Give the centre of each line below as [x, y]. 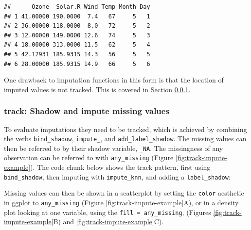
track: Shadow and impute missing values [87, 111]
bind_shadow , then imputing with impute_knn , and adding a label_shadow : [117, 176]
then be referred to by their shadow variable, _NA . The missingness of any [114, 148]
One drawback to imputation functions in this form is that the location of [114, 80]
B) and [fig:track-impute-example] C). [108, 222]
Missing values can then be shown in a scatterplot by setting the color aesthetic [124, 193]
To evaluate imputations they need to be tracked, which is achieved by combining [125, 129]
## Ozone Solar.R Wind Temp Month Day [77, 7]
